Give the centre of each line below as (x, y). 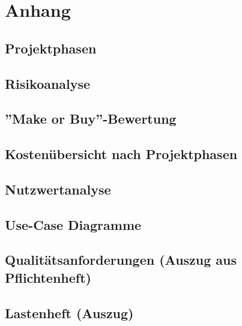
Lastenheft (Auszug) (69, 312)
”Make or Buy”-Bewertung (91, 119)
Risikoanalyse (48, 83)
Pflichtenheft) (48, 277)
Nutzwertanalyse (58, 189)
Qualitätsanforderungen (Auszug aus (121, 260)
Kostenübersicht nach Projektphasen (121, 154)
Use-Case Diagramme (73, 224)
